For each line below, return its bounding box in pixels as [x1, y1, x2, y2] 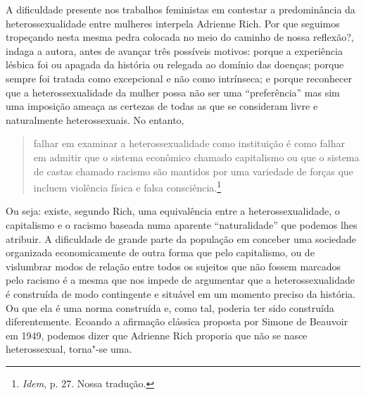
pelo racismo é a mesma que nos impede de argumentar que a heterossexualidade [6, 272, 355, 287]
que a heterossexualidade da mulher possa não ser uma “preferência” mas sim [6, 84, 340, 99]
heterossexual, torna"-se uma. [6, 341, 132, 356]
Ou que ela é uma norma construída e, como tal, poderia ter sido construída [6, 300, 334, 315]
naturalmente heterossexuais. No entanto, [6, 112, 184, 127]
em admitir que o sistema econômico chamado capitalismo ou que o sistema [33, 149, 360, 164]
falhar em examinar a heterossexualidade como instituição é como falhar [33, 136, 345, 151]
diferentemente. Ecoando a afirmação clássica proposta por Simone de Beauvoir [6, 314, 348, 329]
